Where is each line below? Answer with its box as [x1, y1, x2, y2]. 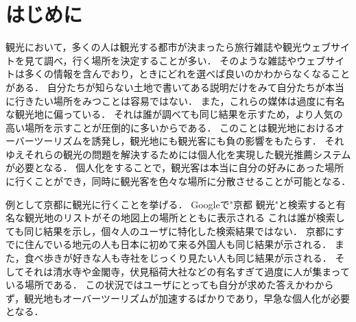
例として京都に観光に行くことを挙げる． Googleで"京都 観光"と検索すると [5, 197, 336, 211]
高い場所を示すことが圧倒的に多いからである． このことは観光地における [5, 120, 335, 134]
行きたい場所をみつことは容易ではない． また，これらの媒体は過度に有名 [14, 93, 345, 108]
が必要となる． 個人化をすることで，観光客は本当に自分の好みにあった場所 [5, 160, 344, 175]
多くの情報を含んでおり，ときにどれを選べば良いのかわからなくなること [24, 66, 351, 81]
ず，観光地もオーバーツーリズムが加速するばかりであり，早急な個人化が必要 [5, 290, 351, 305]
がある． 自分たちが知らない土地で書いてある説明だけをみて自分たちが [5, 79, 325, 94]
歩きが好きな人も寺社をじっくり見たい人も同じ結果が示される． [43, 251, 332, 265]
